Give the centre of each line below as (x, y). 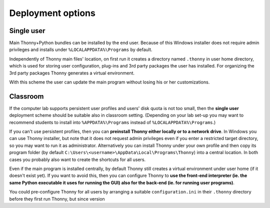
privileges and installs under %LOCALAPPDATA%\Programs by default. (81, 49)
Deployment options (52, 13)
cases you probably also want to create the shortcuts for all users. (77, 159)
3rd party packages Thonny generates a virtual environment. (72, 73)
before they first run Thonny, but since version (57, 199)
